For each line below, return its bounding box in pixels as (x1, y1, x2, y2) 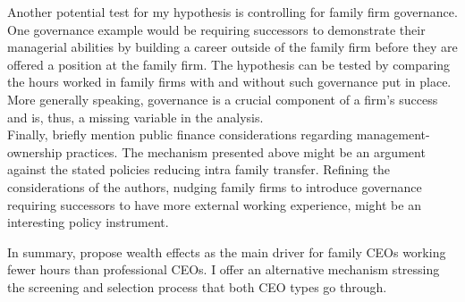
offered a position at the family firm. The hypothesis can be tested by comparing (7, 55, 451, 73)
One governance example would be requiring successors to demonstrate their (7, 20, 426, 38)
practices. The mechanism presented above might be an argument (65, 142, 426, 161)
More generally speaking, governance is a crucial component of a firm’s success (7, 89, 438, 108)
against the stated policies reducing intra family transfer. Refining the (7, 160, 391, 179)
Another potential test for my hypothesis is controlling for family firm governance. (7, 3, 458, 21)
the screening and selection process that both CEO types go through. (7, 277, 387, 296)
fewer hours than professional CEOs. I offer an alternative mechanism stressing (7, 260, 440, 279)
